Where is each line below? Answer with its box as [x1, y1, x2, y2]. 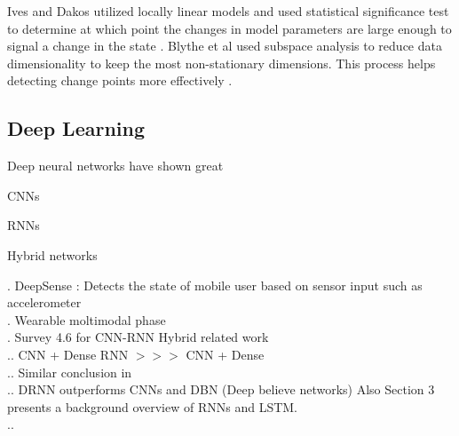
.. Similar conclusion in [7, 362, 132, 381]
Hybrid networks [7, 245, 98, 264]
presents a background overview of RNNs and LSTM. [7, 397, 298, 416]
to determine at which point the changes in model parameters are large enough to [7, 19, 452, 37]
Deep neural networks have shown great [7, 156, 224, 175]
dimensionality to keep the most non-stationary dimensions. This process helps [7, 53, 436, 72]
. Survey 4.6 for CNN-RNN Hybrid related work [7, 328, 269, 346]
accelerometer [7, 293, 82, 312]
